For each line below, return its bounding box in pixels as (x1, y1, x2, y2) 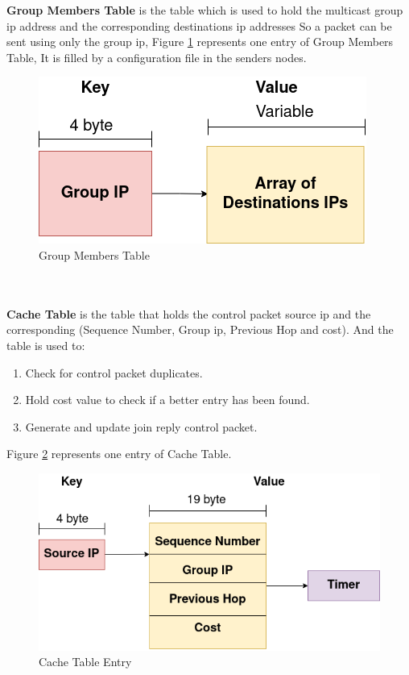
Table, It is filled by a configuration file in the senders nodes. (6, 48, 307, 65)
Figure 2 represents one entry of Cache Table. (6, 445, 232, 462)
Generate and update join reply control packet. (25, 418, 258, 435)
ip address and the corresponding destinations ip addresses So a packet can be (6, 17, 392, 34)
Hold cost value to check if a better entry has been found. (25, 391, 310, 408)
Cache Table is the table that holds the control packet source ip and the (6, 305, 371, 322)
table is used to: (6, 336, 85, 353)
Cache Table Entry (39, 653, 132, 670)
